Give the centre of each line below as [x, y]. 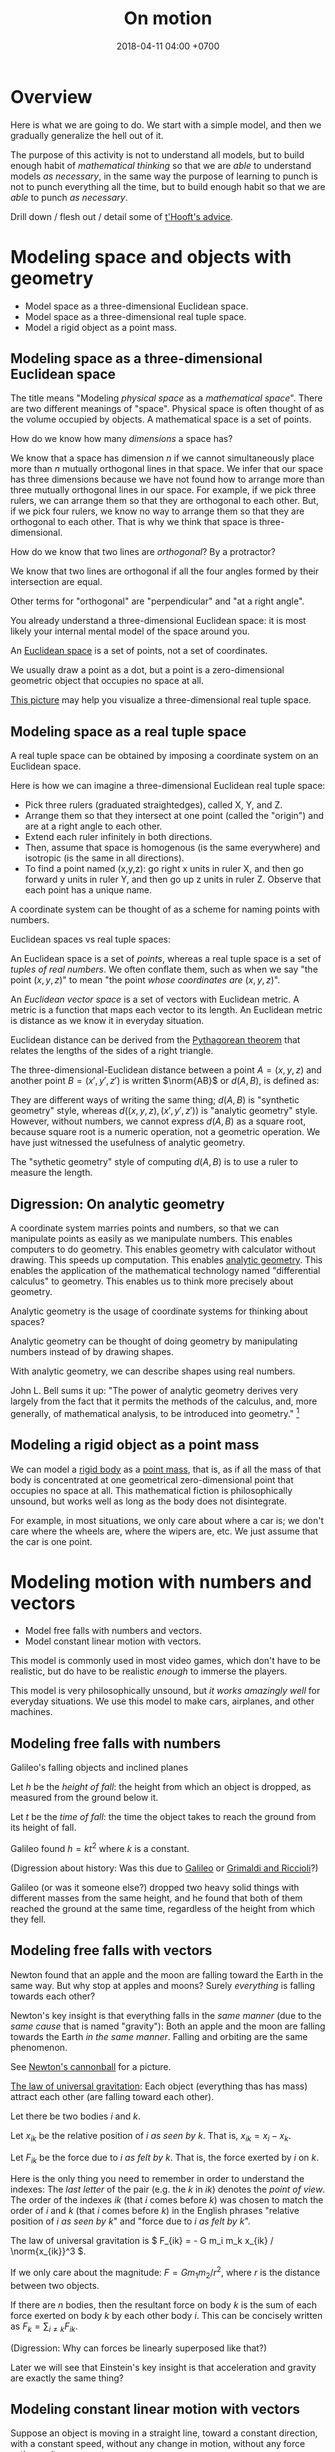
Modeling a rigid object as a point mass [135, 1445]
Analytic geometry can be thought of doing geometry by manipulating [154, 1341]
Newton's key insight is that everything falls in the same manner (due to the [166, 2015]
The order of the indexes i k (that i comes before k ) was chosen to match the [167, 2200]
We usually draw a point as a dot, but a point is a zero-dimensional [147, 670]
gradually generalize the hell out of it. [87, 135]
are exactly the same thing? [67, 2378]
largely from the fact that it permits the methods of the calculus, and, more [164, 1401]
